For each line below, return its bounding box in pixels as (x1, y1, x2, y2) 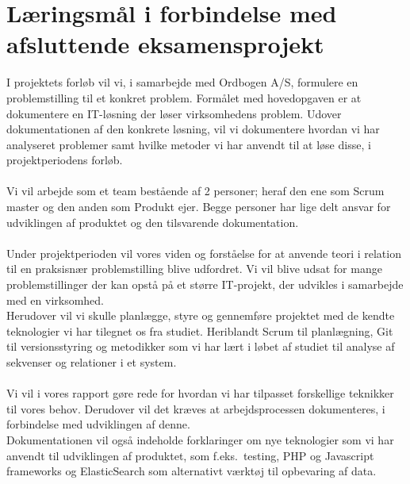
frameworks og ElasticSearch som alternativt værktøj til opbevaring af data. (6, 463, 377, 479)
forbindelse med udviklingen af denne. (6, 416, 190, 432)
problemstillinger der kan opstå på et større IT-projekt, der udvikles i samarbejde (6, 276, 404, 293)
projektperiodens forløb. (6, 152, 123, 168)
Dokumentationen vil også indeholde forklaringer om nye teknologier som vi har (6, 431, 394, 448)
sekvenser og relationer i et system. (6, 354, 177, 370)
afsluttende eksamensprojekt (6, 28, 324, 60)
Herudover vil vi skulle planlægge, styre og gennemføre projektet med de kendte (6, 307, 395, 324)
